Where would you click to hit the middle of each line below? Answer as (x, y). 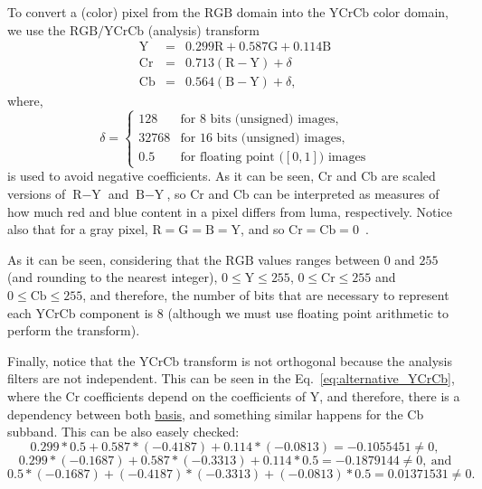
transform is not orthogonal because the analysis (317, 360)
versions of (37, 194)
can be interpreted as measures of (346, 194)
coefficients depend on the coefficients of (194, 395)
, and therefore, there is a (390, 395)
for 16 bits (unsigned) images (261, 139)
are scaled (408, 176)
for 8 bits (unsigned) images (258, 120)
